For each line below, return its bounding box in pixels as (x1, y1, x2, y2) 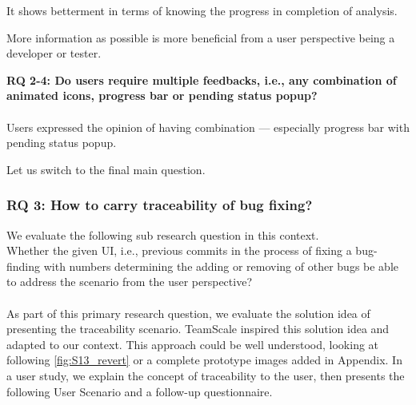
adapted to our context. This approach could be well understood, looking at (6, 336, 379, 352)
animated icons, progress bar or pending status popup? (6, 87, 318, 104)
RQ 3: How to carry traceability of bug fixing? (6, 195, 313, 215)
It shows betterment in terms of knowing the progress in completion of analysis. (6, 2, 398, 18)
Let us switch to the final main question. (6, 161, 206, 177)
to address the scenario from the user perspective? (6, 273, 252, 290)
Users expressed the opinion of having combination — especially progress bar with (6, 118, 410, 135)
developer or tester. (6, 45, 102, 62)
